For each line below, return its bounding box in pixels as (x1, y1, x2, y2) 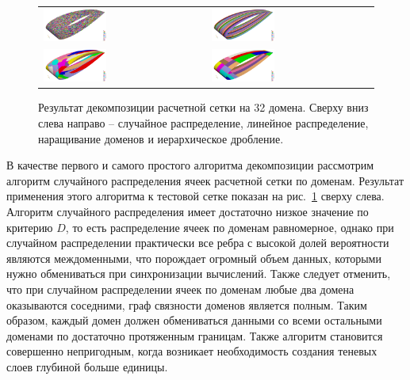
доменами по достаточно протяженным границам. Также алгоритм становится (6, 327, 383, 344)
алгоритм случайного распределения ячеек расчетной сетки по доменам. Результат (6, 172, 404, 188)
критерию (6, 218, 53, 235)
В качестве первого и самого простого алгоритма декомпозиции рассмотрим (6, 157, 374, 173)
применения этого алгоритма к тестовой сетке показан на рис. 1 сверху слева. (6, 188, 385, 204)
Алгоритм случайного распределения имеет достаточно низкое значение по (6, 203, 369, 219)
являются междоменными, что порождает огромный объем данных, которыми (6, 249, 381, 266)
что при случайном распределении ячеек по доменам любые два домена (6, 280, 354, 297)
